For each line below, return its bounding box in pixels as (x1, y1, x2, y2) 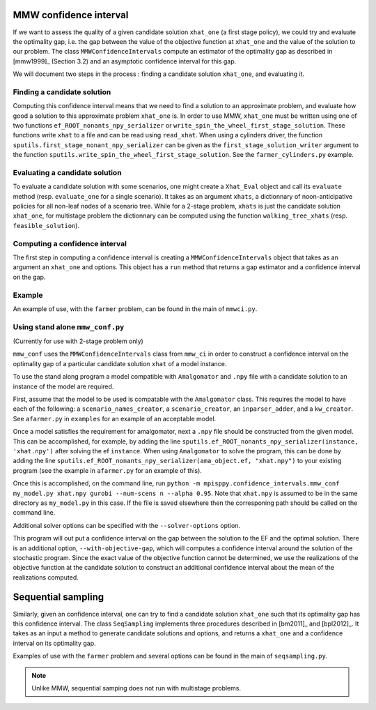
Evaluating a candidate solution (13, 167, 122, 177)
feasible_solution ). (13, 221, 80, 229)
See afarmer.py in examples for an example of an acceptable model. (13, 414, 217, 423)
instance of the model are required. (13, 382, 114, 391)
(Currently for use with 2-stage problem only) (13, 337, 144, 345)
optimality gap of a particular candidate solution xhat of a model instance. (13, 359, 227, 368)
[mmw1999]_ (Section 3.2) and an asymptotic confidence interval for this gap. (13, 56, 237, 66)
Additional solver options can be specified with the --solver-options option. (13, 521, 240, 529)
